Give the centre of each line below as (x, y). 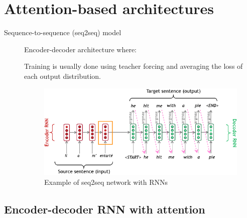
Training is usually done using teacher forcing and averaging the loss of (134, 66)
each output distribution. (63, 76)
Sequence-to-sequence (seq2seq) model (63, 32)
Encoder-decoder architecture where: (80, 49)
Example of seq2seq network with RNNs (106, 182)
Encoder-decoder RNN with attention (105, 209)
